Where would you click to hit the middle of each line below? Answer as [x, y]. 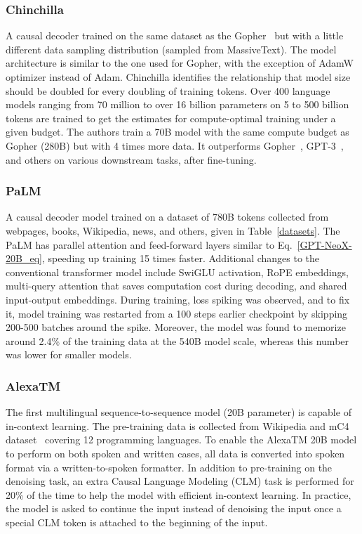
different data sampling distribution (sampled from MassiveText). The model [171, 49]
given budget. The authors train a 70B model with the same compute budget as [177, 132]
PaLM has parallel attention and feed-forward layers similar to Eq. [149, 244]
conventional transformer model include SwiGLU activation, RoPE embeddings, [177, 272]
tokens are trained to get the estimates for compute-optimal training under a [171, 118]
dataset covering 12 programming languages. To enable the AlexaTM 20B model [181, 439]
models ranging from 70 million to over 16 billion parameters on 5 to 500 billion [177, 104]
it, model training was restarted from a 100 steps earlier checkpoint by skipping [177, 313]
